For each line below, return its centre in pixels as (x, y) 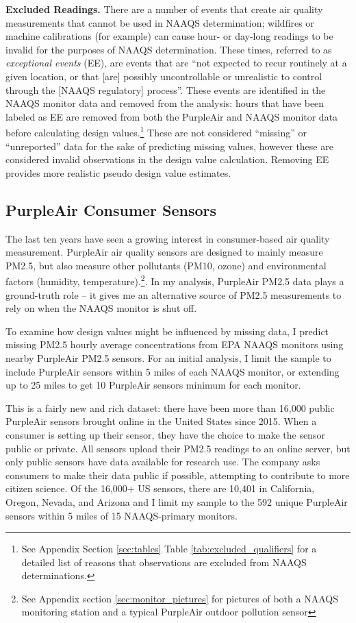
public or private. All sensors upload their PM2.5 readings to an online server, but (178, 448)
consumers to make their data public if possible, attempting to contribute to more (178, 475)
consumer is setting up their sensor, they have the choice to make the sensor (165, 434)
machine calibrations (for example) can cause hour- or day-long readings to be (169, 36)
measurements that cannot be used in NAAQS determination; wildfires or (160, 22)
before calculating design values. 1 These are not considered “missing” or (156, 131)
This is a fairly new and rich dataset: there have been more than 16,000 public (170, 407)
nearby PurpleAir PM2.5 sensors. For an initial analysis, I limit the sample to (168, 357)
